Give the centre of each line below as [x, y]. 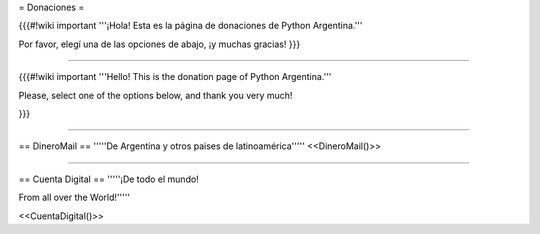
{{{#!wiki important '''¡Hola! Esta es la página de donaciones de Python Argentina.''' [191, 26]
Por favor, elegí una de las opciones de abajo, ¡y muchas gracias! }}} [159, 44]
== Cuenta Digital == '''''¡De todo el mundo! [108, 179]
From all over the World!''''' [74, 197]
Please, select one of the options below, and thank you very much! [155, 95]
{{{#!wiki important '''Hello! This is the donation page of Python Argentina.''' [175, 77]
